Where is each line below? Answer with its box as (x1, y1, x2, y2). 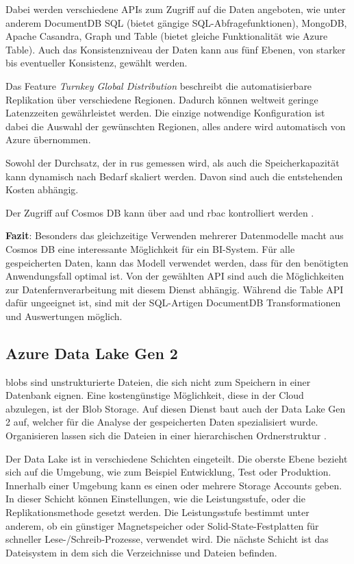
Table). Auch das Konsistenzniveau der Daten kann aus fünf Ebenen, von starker (5, 42, 346, 56)
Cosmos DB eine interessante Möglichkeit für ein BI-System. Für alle (5, 241, 295, 256)
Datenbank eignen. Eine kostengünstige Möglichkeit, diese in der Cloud (5, 388, 304, 402)
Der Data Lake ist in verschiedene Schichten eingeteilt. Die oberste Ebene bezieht (5, 451, 348, 465)
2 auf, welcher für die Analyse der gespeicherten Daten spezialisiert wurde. (5, 415, 318, 429)
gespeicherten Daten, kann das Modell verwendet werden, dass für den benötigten (5, 255, 349, 269)
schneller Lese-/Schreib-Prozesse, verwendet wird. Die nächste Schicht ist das (5, 532, 329, 546)
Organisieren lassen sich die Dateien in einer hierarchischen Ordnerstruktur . (5, 428, 327, 443)
